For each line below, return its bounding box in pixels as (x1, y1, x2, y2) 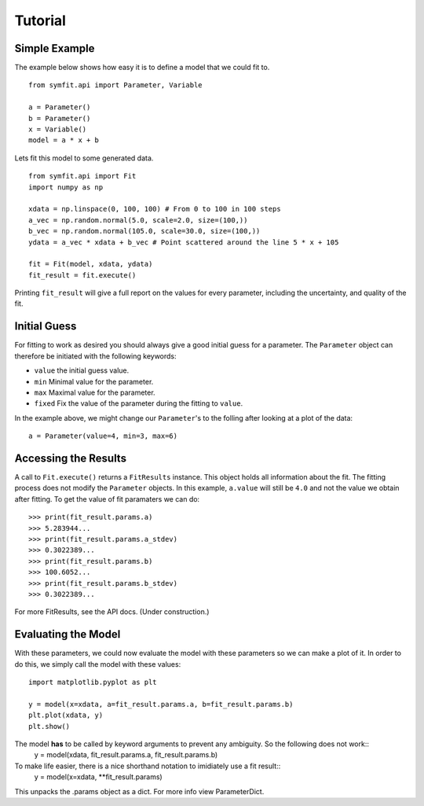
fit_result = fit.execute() (28, 271, 137, 279)
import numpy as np (28, 182, 104, 192)
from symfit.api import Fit (28, 171, 137, 181)
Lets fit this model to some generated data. (14, 153, 154, 163)
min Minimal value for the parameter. (34, 377, 154, 386)
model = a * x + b (28, 136, 100, 145)
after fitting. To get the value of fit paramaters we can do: (14, 494, 200, 503)
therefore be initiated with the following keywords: (14, 351, 177, 361)
